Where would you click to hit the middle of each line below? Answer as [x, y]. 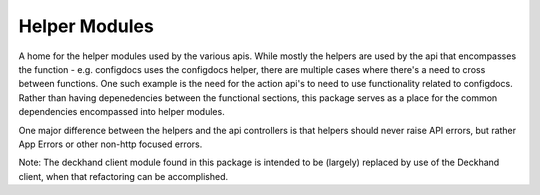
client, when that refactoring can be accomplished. [123, 176]
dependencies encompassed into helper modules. [121, 112]
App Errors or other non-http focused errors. [110, 144]
